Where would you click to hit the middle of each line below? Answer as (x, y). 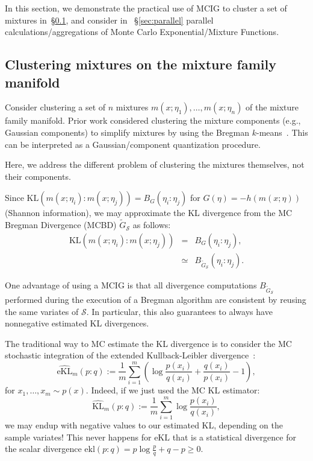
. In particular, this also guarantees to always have (179, 311)
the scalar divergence (43, 449)
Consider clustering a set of (55, 107)
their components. (38, 176)
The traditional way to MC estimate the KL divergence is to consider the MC (148, 343)
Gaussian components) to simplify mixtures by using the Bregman (127, 132)
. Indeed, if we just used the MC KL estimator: (173, 390)
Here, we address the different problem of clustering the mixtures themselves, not (155, 164)
